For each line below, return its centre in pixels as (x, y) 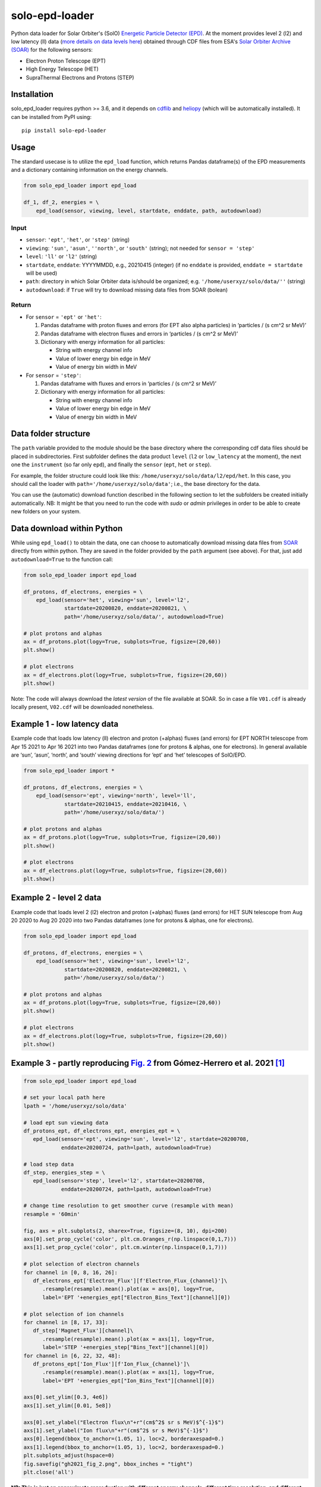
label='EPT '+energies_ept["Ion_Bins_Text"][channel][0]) (129, 1381)
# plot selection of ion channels (74, 1314)
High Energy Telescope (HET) (62, 69)
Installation (32, 94)
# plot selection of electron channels (81, 1264)
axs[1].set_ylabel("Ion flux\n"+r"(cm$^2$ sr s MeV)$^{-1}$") (116, 1431)
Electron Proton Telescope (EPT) (66, 61)
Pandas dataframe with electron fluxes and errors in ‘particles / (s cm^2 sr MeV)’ (139, 334)
